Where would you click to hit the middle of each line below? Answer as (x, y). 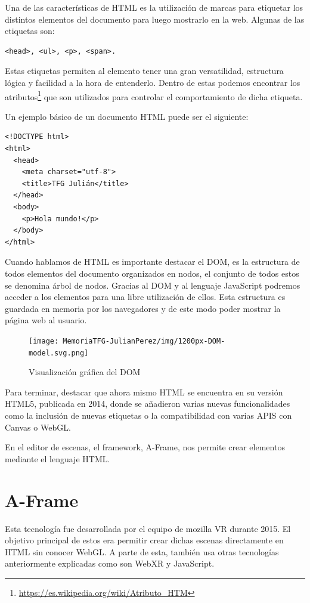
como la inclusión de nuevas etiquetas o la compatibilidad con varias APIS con (148, 415)
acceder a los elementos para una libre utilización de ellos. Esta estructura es (145, 297)
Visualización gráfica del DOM (85, 372)
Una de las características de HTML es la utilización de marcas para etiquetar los (154, 7)
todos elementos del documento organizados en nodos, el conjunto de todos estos (152, 273)
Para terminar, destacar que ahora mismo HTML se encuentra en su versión (144, 392)
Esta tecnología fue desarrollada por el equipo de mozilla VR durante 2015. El (148, 528)
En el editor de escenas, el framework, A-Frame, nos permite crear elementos (145, 447)
